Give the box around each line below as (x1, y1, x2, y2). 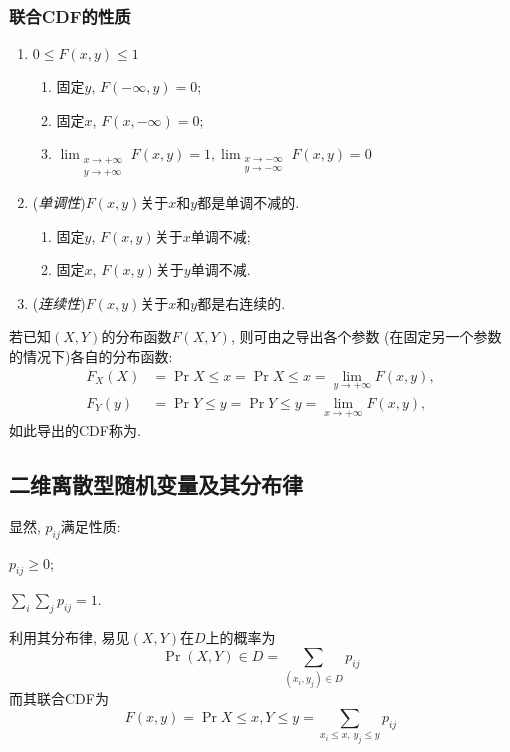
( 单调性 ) (32, 192, 86, 213)
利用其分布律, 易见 (9, 627, 130, 648)
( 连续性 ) (32, 292, 86, 313)
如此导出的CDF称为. (9, 420, 141, 441)
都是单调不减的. (197, 192, 300, 213)
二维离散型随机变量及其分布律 (9, 469, 303, 500)
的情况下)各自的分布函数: (9, 346, 173, 366)
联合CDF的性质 (9, 3, 131, 28)
